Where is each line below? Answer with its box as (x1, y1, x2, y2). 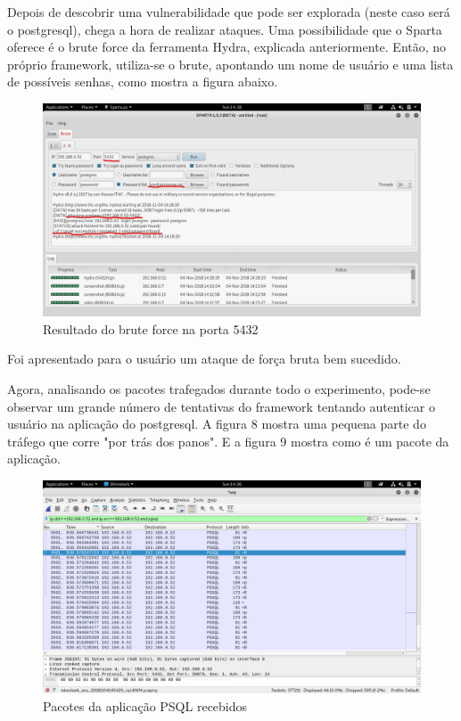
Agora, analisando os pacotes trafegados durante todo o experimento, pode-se (7, 380, 431, 398)
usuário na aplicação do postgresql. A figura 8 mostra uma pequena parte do (7, 414, 426, 433)
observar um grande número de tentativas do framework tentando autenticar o (7, 397, 435, 415)
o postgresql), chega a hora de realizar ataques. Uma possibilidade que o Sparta (7, 20, 442, 38)
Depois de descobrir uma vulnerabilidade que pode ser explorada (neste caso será (7, 3, 450, 20)
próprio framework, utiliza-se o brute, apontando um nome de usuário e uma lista (7, 54, 454, 73)
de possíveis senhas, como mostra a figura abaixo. (7, 72, 278, 91)
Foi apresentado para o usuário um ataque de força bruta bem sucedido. (7, 349, 401, 368)
